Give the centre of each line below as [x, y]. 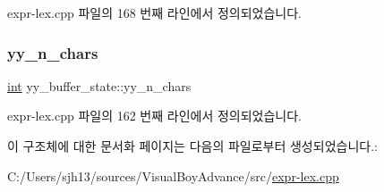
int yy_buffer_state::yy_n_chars [99, 85]
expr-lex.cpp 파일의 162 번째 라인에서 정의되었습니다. [154, 116]
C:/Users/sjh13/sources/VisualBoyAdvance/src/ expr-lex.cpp [173, 175]
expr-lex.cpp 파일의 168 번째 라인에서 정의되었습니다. [154, 13]
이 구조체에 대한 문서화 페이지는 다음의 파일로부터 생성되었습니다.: [192, 146]
